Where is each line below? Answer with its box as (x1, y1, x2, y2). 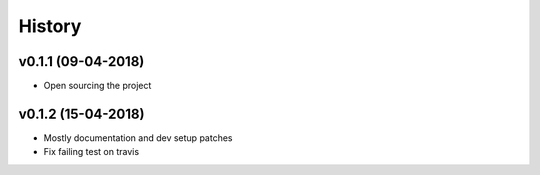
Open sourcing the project (43, 80, 152, 92)
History (18, 15, 82, 37)
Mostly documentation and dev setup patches (43, 131, 233, 144)
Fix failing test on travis (43, 146, 140, 158)
